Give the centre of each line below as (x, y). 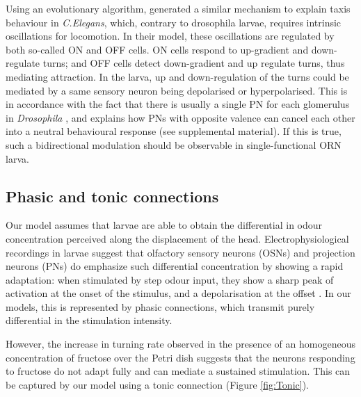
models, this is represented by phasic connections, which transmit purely (160, 306)
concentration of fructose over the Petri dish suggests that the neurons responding (180, 357)
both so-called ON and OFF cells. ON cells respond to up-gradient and (157, 49)
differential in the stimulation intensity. (89, 320)
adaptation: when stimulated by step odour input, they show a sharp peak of (170, 279)
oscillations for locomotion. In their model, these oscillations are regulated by (170, 36)
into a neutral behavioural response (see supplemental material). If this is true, (174, 131)
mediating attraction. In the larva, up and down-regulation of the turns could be (177, 76)
